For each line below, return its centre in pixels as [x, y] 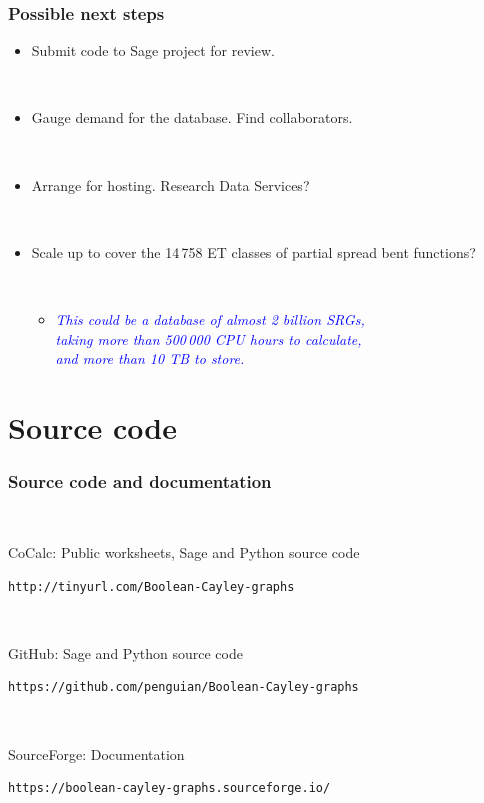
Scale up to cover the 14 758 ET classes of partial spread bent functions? [253, 251]
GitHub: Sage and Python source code [125, 652]
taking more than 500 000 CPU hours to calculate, [208, 338]
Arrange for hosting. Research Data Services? [170, 184]
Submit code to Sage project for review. [153, 50]
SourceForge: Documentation [96, 753]
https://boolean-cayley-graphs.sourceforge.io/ [169, 788]
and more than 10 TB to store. [150, 358]
